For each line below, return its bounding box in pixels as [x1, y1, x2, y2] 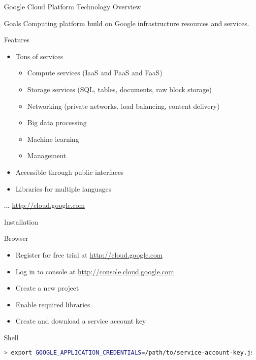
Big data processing [27, 117, 87, 128]
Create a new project [15, 283, 79, 293]
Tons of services [15, 51, 64, 61]
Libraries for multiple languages [15, 183, 111, 194]
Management [27, 150, 66, 161]
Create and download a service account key [15, 316, 146, 326]
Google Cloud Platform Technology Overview [4, 1, 141, 11]
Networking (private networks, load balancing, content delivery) [27, 100, 220, 111]
